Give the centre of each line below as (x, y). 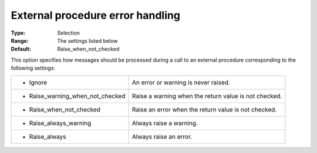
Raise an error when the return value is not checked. (204, 110)
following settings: (33, 68)
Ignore (38, 82)
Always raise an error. (162, 137)
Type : (18, 33)
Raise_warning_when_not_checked (77, 96)
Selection (69, 33)
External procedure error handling (95, 15)
